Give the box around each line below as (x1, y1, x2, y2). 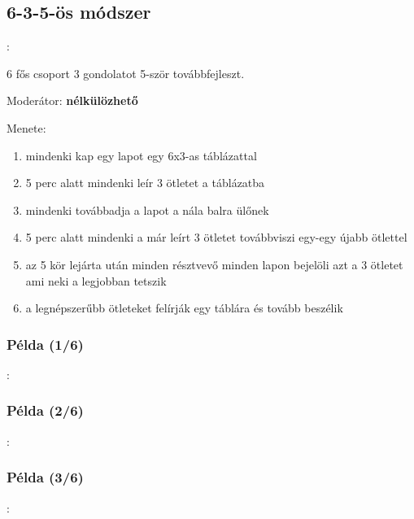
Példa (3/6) (7, 467, 84, 487)
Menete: (7, 119, 46, 136)
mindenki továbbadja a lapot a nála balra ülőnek (25, 201, 269, 218)
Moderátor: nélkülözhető (7, 92, 138, 109)
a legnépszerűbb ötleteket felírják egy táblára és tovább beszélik (25, 299, 343, 316)
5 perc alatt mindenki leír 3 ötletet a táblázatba (25, 174, 265, 191)
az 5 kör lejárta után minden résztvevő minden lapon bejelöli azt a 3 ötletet (25, 255, 403, 273)
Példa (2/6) (7, 400, 84, 421)
